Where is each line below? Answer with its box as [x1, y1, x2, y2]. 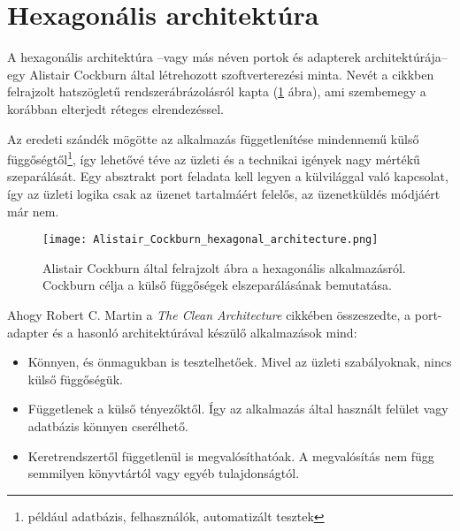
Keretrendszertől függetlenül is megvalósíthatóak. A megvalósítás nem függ [27, 446, 434, 465]
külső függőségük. [27, 369, 123, 388]
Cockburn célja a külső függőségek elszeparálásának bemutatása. [42, 276, 392, 294]
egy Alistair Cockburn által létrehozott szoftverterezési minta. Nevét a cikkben [7, 64, 434, 83]
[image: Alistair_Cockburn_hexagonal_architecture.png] [42, 233, 379, 247]
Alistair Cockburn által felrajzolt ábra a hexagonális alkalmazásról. [42, 258, 406, 277]
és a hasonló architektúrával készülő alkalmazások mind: [52, 322, 357, 341]
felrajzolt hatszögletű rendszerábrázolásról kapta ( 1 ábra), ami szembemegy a [7, 82, 426, 101]
